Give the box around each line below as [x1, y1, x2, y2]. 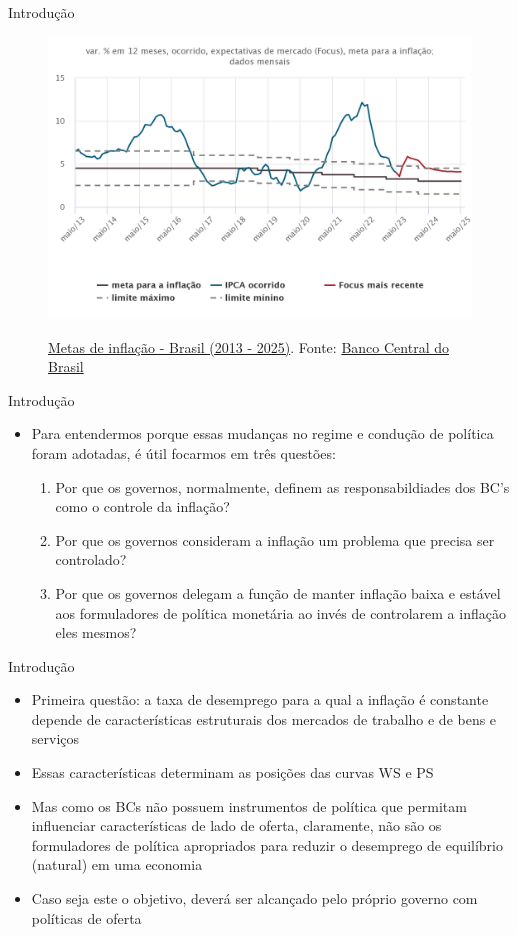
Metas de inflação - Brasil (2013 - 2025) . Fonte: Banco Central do [48, 336, 449, 357]
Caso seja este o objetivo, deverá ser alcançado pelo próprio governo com [31, 888, 478, 909]
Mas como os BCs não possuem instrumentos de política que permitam [31, 795, 467, 816]
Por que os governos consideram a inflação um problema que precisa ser [55, 529, 495, 550]
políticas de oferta [31, 907, 142, 928]
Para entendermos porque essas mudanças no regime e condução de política [31, 423, 494, 444]
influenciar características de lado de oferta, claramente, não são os [31, 815, 442, 836]
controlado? [55, 549, 127, 570]
